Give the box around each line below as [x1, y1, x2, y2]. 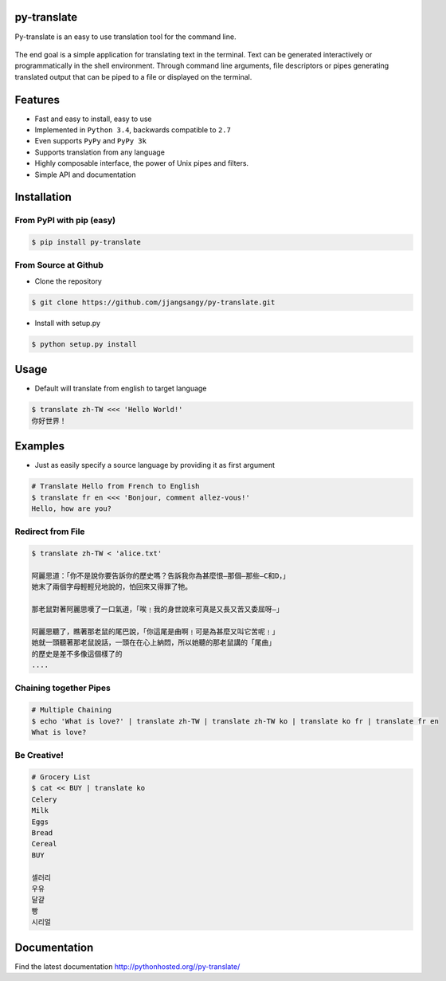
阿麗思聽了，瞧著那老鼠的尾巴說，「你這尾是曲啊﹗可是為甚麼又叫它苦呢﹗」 [31, 626, 280, 636]
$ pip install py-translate [31, 237, 141, 247]
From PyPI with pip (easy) [14, 215, 115, 226]
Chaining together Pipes [14, 682, 111, 693]
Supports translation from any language [34, 147, 165, 157]
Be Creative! [14, 750, 64, 761]
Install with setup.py [34, 318, 101, 328]
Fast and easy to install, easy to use [34, 114, 152, 124]
